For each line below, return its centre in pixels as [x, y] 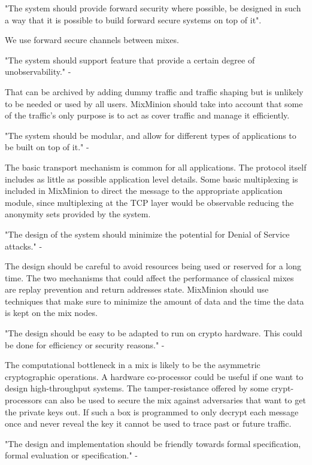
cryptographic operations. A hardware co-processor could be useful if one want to [154, 376]
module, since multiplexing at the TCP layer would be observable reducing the [149, 202]
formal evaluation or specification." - [72, 455]
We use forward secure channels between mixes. [92, 40]
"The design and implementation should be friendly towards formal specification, [153, 443]
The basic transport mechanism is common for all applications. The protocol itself [156, 167]
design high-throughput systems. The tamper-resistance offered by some [137, 388]
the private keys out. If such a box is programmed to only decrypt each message [152, 411]
